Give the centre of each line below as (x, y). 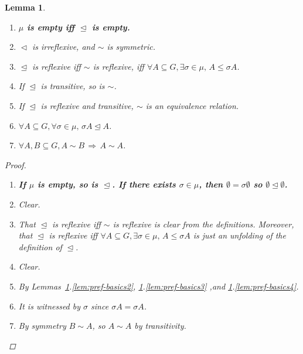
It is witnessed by (50, 306)
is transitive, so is (73, 86)
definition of (40, 246)
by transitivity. (160, 326)
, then (211, 184)
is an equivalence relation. (192, 105)
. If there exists (144, 184)
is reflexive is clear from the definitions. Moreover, (203, 224)
